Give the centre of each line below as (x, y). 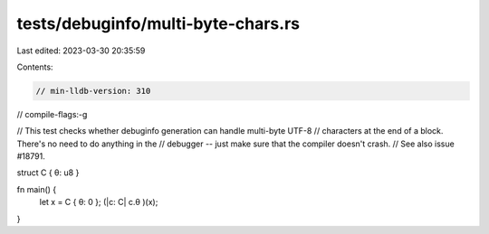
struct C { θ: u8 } (48, 173)
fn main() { (37, 189)
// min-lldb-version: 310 (93, 91)
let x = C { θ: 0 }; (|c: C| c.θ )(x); (99, 202)
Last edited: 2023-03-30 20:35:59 (81, 51)
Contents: (35, 67)
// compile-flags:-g (52, 114)
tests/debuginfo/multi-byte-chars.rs (158, 23)
